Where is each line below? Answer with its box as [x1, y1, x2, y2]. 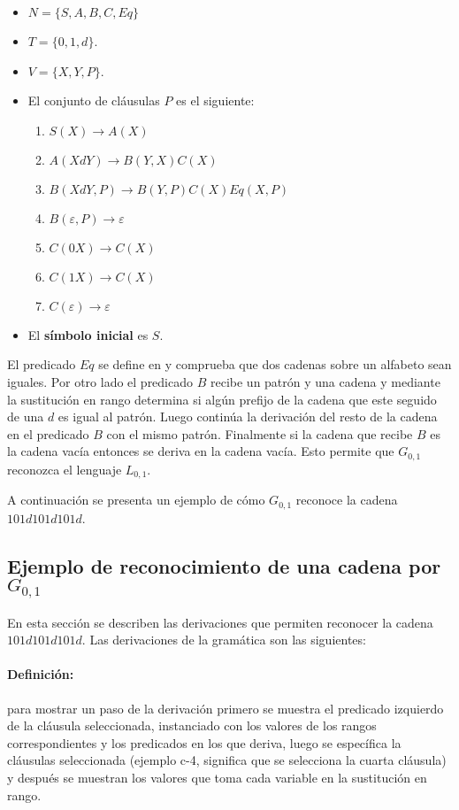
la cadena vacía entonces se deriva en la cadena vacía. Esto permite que [7, 442, 394, 460]
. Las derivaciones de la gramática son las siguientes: [81, 630, 366, 649]
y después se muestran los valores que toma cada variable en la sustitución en [7, 768, 427, 787]
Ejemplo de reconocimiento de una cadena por [7, 552, 441, 579]
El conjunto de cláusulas [27, 91, 160, 110]
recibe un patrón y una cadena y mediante [210, 372, 440, 390]
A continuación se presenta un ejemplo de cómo [7, 490, 265, 509]
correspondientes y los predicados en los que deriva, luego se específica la [7, 733, 402, 752]
